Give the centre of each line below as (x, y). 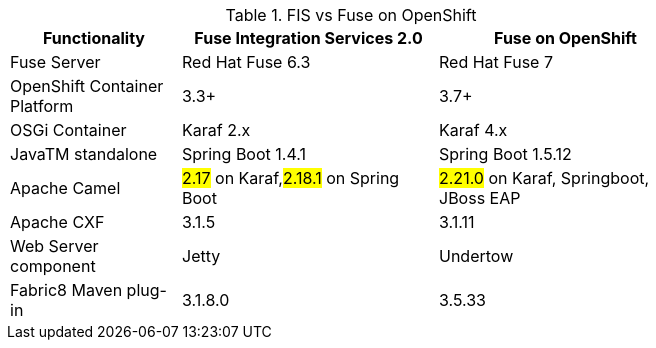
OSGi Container (68, 130)
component (53, 266)
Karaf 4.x (473, 130)
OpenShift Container (87, 86)
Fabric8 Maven (66, 290)
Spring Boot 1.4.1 (244, 154)
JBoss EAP (480, 198)
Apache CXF (57, 222)
